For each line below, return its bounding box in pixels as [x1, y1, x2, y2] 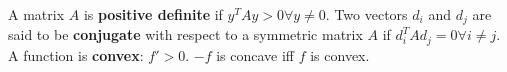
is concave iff [216, 44, 295, 65]
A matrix [8, 4, 65, 24]
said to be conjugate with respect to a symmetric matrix [8, 24, 363, 45]
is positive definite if [83, 4, 223, 24]
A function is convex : [8, 44, 144, 65]
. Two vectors [325, 4, 408, 24]
